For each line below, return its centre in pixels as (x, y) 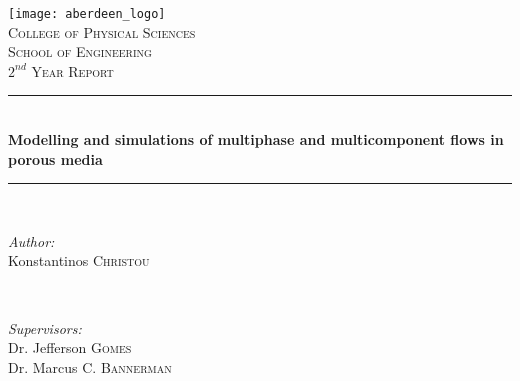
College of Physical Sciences (102, 31)
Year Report (72, 70)
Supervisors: (45, 327)
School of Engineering (80, 51)
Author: (31, 240)
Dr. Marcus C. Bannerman (90, 366)
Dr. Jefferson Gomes (70, 347)
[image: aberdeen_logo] (87, 14)
